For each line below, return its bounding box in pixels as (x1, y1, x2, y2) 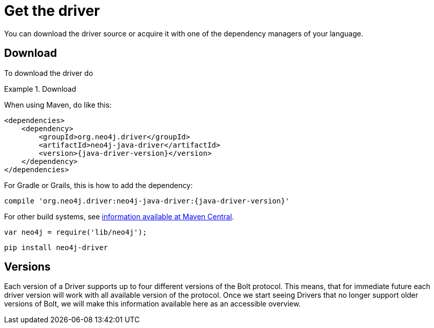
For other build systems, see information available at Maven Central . (4, 212, 234, 221)
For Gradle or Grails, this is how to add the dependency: (4, 180, 193, 190)
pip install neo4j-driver (4, 243, 108, 252)
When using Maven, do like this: (4, 100, 112, 109)
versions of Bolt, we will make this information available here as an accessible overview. (4, 299, 301, 309)
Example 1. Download (4, 84, 76, 93)
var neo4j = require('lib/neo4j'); (4, 228, 147, 236)
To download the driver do (4, 68, 93, 77)
